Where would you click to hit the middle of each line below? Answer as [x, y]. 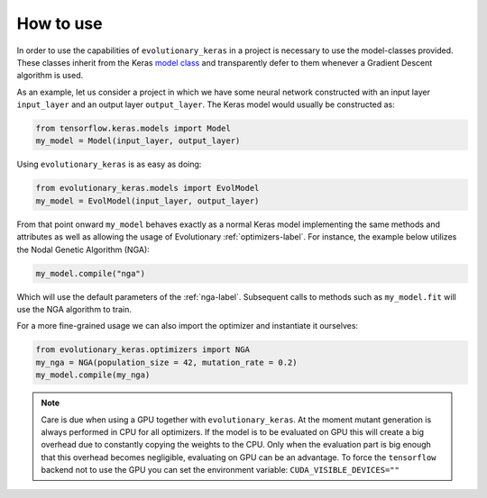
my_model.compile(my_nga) [93, 375]
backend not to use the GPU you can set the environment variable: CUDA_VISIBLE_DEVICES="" [221, 470]
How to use [60, 23]
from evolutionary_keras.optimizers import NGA [142, 350]
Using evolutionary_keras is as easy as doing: [109, 164]
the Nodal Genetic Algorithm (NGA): [83, 249]
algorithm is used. [50, 76]
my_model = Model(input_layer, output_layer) [138, 141]
